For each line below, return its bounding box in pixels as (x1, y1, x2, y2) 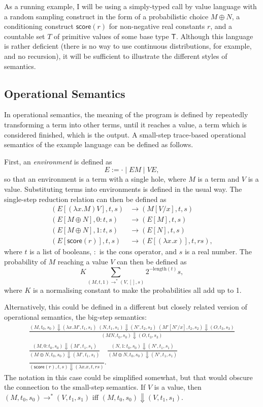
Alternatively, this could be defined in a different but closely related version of (4, 301, 247, 312)
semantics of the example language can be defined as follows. (4, 139, 193, 150)
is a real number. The (184, 246, 252, 257)
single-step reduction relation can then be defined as (4, 193, 167, 204)
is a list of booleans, (29, 246, 92, 257)
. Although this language (176, 30, 253, 41)
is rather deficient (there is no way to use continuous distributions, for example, (4, 41, 252, 51)
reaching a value (57, 256, 108, 266)
